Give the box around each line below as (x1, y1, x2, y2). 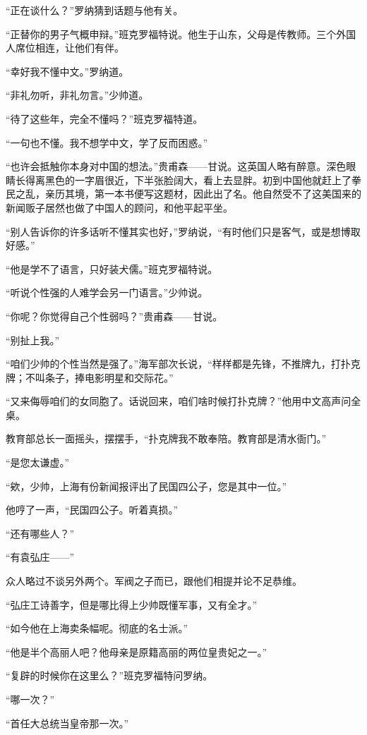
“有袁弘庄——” (6, 549, 75, 564)
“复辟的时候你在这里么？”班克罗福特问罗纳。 (6, 668, 213, 683)
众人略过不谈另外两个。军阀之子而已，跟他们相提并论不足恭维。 (6, 573, 302, 588)
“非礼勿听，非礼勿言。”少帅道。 (6, 87, 149, 102)
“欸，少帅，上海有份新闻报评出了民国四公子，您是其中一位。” (6, 478, 287, 493)
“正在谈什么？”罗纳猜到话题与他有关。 (6, 3, 183, 17)
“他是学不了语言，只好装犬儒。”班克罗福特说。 (6, 261, 218, 276)
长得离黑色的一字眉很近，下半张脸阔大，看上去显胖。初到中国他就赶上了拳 (15, 172, 361, 187)
